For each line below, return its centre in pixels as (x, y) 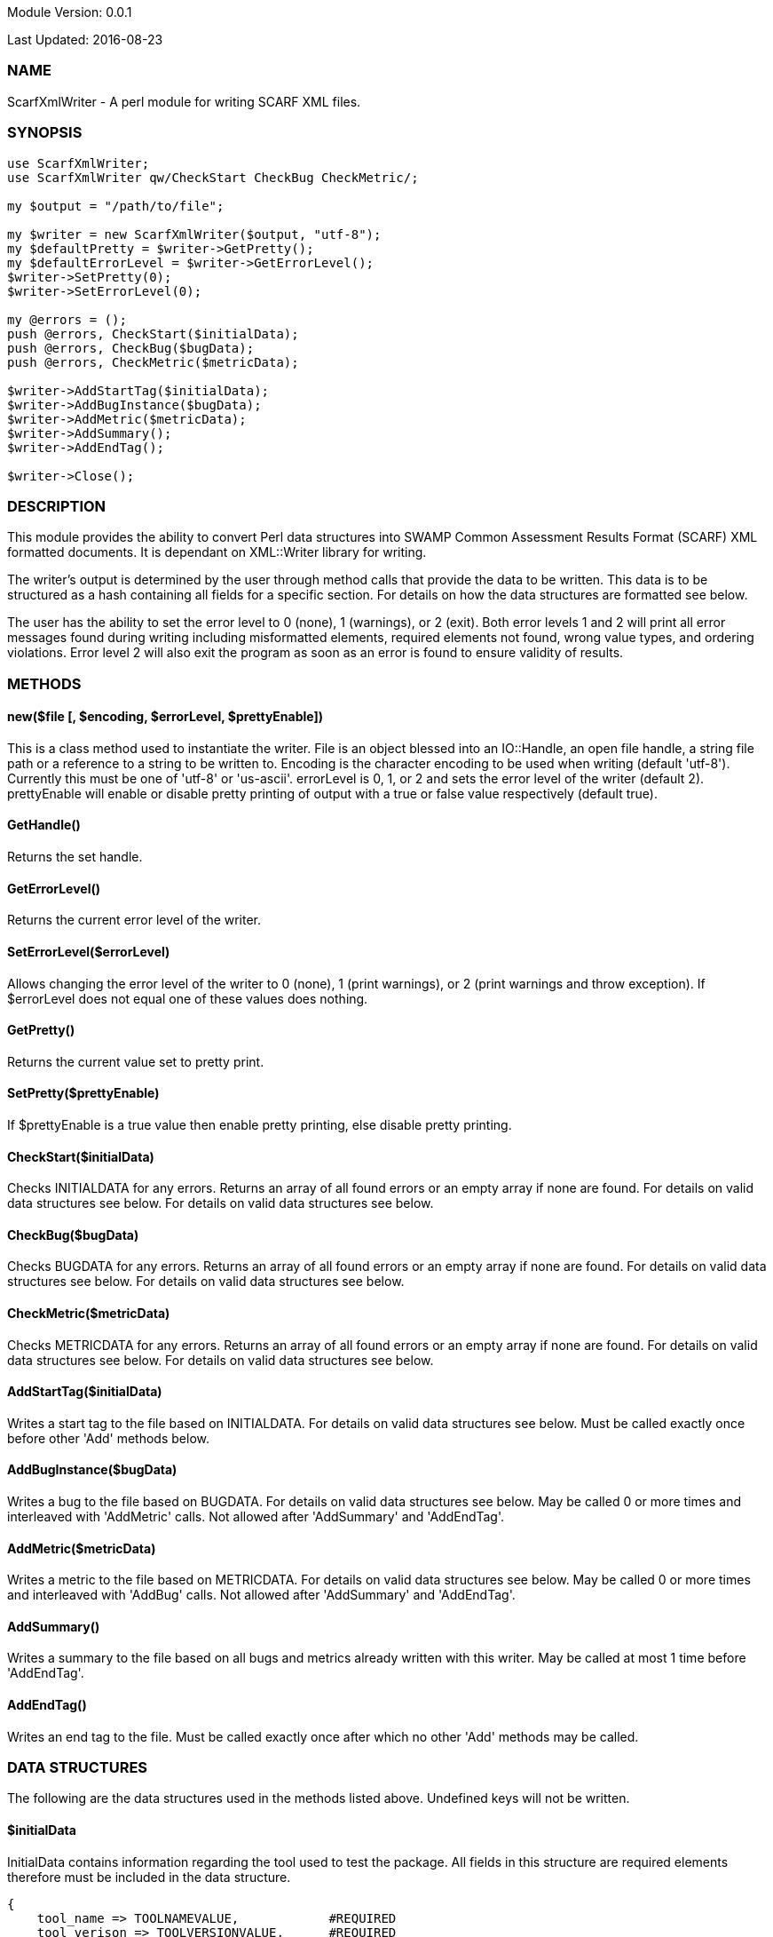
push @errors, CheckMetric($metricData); (153, 362)
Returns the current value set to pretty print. (136, 1061)
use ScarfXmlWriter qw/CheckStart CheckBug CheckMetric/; (213, 177)
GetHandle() (44, 825)
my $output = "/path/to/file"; (116, 206)
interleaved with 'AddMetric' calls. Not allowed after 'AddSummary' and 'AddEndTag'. (256, 1517)
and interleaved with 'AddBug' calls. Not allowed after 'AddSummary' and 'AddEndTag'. (261, 1595)
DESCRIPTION (57, 506)
